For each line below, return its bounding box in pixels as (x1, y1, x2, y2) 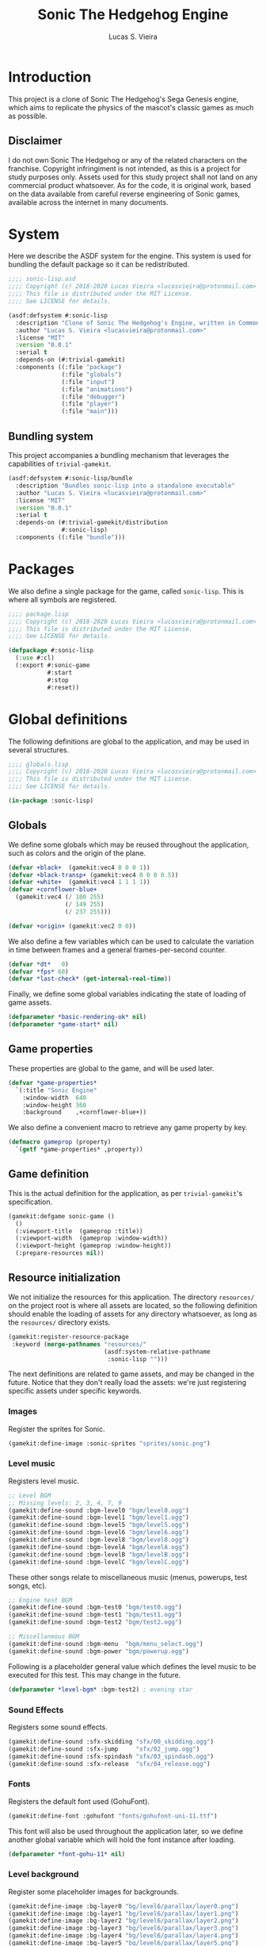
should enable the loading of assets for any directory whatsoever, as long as (8, 1309, 257, 1318)
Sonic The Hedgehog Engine (37, 6, 229, 24)
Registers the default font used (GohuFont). (8, 1796, 150, 1806)
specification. (8, 1197, 53, 1206)
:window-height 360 (22, 1101, 87, 1109)
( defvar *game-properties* (8, 1079, 97, 1086)
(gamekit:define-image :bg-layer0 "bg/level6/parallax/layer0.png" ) (8, 1902, 239, 1910)
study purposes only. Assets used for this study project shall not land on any (8, 172, 258, 182)
